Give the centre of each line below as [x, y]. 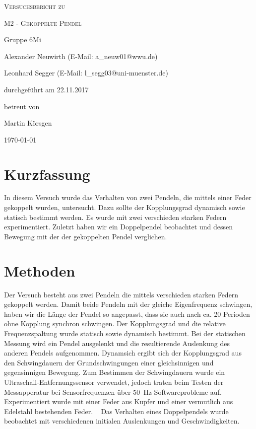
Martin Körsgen [28, 123]
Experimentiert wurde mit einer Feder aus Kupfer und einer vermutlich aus [119, 401]
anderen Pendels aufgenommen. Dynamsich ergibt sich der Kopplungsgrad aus [123, 353]
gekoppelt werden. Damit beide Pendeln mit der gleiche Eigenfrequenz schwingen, [128, 304]
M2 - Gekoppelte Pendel [43, 23]
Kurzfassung [47, 174]
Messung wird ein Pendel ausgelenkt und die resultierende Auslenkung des [117, 343]
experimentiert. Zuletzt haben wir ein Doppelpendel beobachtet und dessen [118, 227]
